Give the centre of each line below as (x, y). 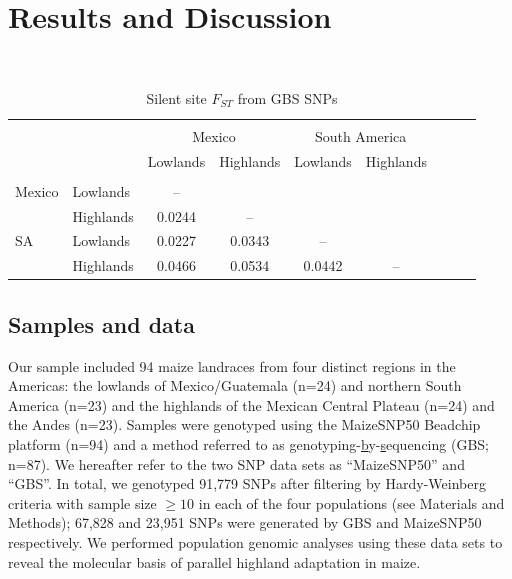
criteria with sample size (82, 502)
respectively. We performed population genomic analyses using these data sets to (255, 541)
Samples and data (101, 323)
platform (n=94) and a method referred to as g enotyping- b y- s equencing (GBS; (248, 443)
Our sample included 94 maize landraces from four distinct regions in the (232, 365)
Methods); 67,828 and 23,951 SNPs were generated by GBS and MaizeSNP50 (245, 522)
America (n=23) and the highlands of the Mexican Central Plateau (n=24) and (251, 404)
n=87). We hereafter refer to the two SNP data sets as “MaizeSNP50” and (236, 463)
